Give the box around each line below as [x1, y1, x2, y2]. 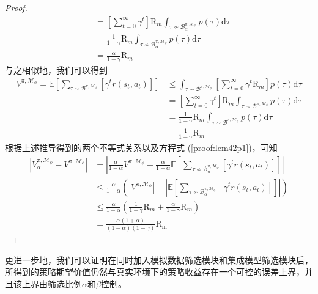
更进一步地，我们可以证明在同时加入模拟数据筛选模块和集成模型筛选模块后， [5, 253, 313, 266]
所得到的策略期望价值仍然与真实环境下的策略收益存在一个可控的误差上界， [5, 265, 305, 278]
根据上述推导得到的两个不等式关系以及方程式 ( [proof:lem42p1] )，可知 [5, 141, 278, 153]
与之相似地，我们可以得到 [5, 63, 108, 76]
